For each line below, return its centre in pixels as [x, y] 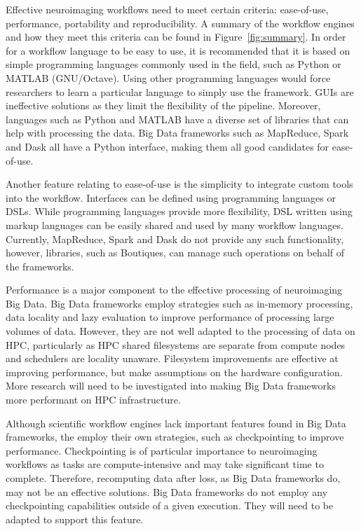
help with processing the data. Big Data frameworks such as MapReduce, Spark [177, 133]
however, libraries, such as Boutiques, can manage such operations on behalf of [175, 253]
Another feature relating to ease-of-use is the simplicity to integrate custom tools [179, 184]
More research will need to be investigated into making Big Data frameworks [171, 386]
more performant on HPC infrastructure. [93, 400]
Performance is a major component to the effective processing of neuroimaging [174, 290]
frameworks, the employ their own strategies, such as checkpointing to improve [175, 437]
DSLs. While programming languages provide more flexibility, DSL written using [179, 211]
